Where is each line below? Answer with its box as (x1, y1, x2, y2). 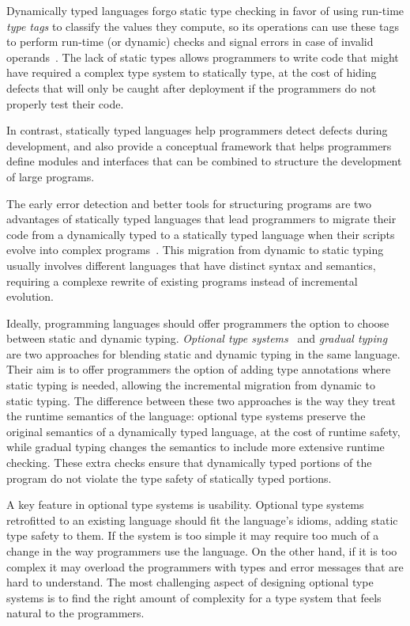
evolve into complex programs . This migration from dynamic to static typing (6, 241, 384, 258)
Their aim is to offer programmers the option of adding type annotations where (6, 361, 391, 377)
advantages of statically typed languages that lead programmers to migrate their (6, 211, 397, 227)
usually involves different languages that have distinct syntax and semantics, (6, 256, 376, 273)
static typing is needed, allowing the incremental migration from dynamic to (6, 377, 375, 393)
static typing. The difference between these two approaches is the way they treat (6, 392, 397, 408)
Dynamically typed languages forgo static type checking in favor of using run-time (6, 2, 404, 18)
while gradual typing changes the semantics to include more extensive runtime (6, 438, 385, 455)
